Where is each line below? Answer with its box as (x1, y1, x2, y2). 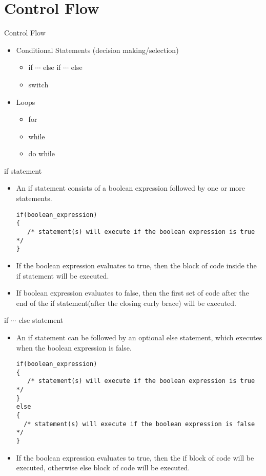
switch (28, 79, 49, 89)
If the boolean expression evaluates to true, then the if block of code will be (16, 452, 254, 463)
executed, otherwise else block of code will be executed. (16, 462, 190, 473)
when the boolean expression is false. (16, 342, 132, 353)
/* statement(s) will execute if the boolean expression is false (24, 420, 255, 428)
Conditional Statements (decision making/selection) (16, 44, 179, 55)
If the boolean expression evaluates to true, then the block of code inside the (16, 260, 257, 270)
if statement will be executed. (16, 270, 109, 281)
